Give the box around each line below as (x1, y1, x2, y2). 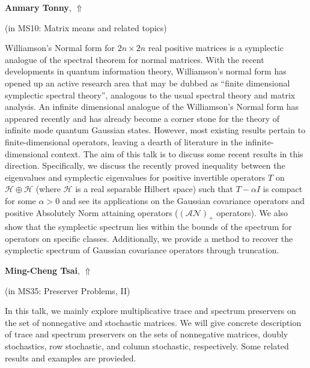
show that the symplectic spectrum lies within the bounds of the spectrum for (5, 220, 292, 233)
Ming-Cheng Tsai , (5, 264, 80, 277)
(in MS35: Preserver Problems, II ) (5, 284, 130, 297)
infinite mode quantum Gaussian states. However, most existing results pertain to (5, 124, 306, 136)
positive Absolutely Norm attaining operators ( (5, 206, 178, 219)
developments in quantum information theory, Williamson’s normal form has (5, 65, 287, 77)
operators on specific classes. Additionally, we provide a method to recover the (5, 232, 293, 244)
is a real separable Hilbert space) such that (75, 182, 234, 195)
